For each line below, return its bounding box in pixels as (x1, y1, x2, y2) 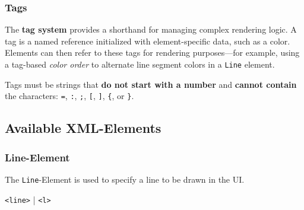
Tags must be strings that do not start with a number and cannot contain (5, 78, 297, 90)
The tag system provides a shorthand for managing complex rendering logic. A (5, 23, 297, 36)
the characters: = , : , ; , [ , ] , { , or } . (5, 90, 134, 102)
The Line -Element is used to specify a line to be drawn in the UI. (5, 173, 245, 185)
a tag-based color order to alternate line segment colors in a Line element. (5, 58, 275, 70)
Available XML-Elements (5, 119, 161, 137)
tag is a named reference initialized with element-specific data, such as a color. (5, 34, 290, 47)
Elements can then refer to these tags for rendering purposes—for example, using (5, 46, 300, 59)
